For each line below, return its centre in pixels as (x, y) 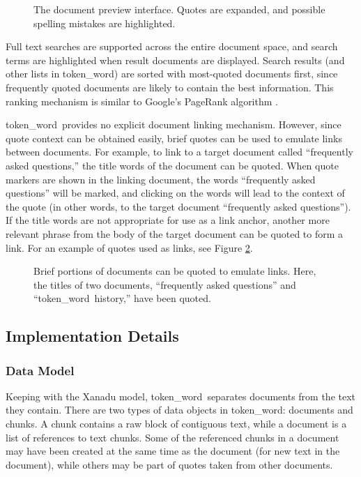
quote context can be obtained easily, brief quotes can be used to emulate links (174, 138)
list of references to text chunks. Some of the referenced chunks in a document (172, 437)
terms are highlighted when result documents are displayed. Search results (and (175, 60)
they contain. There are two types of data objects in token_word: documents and (179, 410)
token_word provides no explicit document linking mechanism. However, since (174, 124)
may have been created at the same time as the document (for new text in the (173, 451)
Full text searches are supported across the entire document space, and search (172, 46)
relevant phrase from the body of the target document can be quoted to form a (175, 233)
